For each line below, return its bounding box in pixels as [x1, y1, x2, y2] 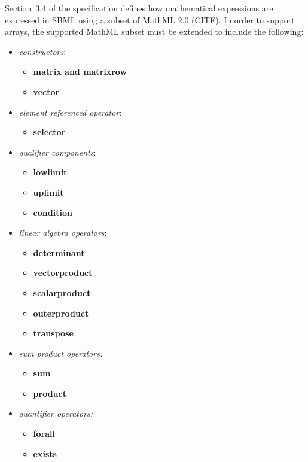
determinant [33, 246, 85, 259]
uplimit [33, 186, 64, 198]
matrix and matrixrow [33, 65, 127, 78]
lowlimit [33, 166, 68, 178]
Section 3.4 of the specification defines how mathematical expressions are [5, 2, 273, 14]
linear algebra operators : [19, 226, 107, 239]
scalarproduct [33, 286, 91, 299]
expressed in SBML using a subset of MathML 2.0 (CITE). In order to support [5, 13, 295, 26]
